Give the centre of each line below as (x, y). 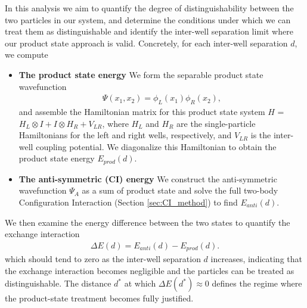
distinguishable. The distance (58, 283)
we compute (27, 55)
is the (261, 135)
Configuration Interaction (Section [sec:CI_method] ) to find (128, 202)
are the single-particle (216, 123)
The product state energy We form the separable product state (141, 74)
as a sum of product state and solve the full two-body (180, 190)
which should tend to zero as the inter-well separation (103, 259)
